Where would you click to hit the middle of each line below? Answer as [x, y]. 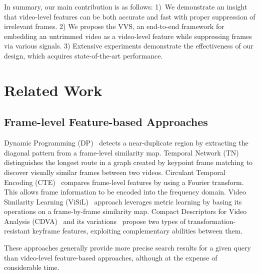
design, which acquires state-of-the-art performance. [83, 55]
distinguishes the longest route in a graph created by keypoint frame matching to [128, 162]
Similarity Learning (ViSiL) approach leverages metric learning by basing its [123, 201]
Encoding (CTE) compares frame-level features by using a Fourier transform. [124, 182]
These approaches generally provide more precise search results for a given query [127, 248]
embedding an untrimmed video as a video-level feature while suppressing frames [128, 36]
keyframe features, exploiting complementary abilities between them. [137, 231]
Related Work [53, 90]
